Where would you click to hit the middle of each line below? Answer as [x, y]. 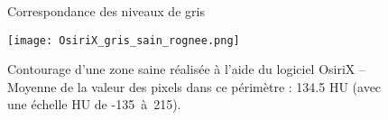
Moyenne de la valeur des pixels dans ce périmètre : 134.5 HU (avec [194, 86]
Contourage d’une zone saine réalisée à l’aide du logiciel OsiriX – [186, 69]
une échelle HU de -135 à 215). [94, 104]
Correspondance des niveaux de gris [106, 11]
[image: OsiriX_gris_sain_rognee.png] [124, 40]
